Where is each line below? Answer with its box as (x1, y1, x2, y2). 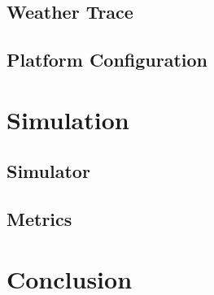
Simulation (7, 102, 129, 136)
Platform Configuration (7, 47, 208, 72)
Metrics (7, 206, 72, 232)
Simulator (7, 158, 90, 184)
